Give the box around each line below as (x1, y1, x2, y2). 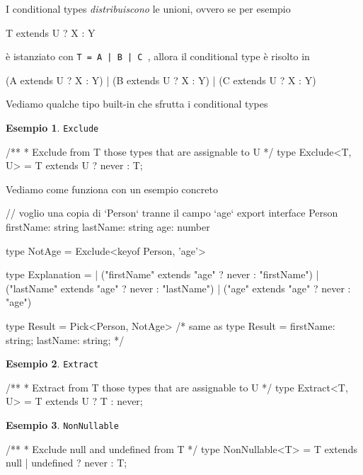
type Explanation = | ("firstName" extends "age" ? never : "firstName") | (6, 267, 319, 282)
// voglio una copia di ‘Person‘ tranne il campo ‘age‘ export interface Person (6, 205, 338, 220)
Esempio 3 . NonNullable (6, 418, 119, 433)
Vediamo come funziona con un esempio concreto (6, 181, 218, 196)
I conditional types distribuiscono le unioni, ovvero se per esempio (6, 1, 291, 16)
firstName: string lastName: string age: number (6, 219, 210, 234)
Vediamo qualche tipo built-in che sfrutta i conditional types (6, 96, 268, 111)
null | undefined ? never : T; (6, 455, 127, 470)
